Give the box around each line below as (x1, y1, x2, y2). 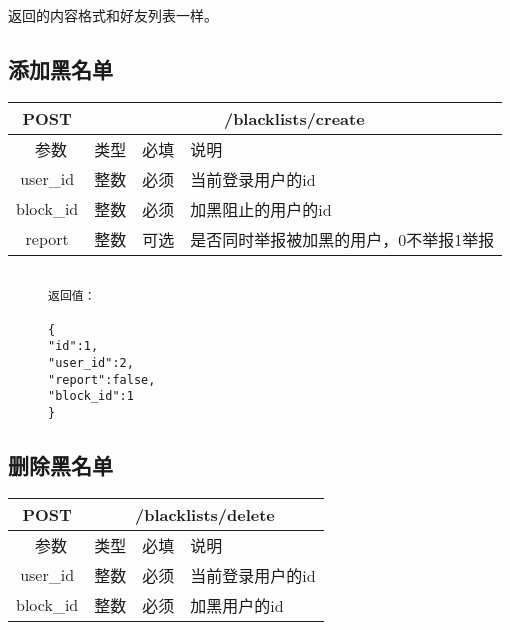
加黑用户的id (190, 593, 284, 617)
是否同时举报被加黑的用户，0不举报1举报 (190, 227, 495, 251)
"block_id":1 (48, 389, 134, 404)
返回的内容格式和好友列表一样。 (8, 5, 218, 25)
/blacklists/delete (135, 502, 275, 526)
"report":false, (48, 372, 156, 387)
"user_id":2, (48, 356, 134, 371)
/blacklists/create (223, 106, 365, 130)
